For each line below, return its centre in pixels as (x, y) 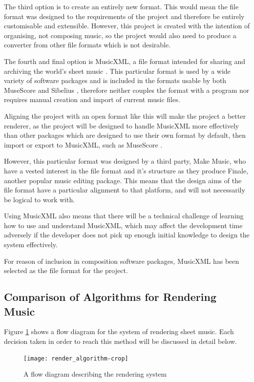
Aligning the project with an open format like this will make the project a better (125, 116)
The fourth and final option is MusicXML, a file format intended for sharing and (125, 61)
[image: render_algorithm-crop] (76, 358)
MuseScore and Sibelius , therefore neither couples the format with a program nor (127, 90)
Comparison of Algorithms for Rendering (110, 297)
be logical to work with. (40, 199)
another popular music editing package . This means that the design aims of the (123, 180)
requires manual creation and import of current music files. (92, 99)
